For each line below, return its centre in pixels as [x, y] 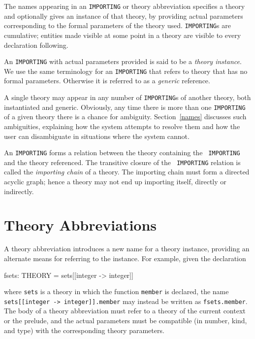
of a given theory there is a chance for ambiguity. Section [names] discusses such [125, 117]
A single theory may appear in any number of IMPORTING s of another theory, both [127, 97]
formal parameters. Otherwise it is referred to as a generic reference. [107, 81]
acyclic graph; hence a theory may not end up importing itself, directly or [115, 181]
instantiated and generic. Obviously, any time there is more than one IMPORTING [125, 107]
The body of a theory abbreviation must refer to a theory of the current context [125, 311]
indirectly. [19, 191]
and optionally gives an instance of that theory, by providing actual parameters [124, 16]
